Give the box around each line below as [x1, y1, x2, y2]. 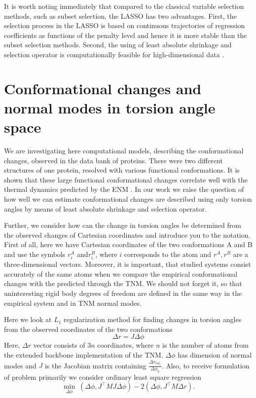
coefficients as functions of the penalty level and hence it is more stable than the [4, 30, 247, 40]
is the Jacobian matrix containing [44, 360, 146, 370]
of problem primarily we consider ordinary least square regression [4, 371, 202, 382]
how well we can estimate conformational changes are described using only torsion [4, 194, 252, 204]
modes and [4, 360, 37, 370]
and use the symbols [4, 249, 66, 259]
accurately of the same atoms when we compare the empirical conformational [4, 268, 238, 279]
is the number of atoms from [162, 340, 249, 350]
